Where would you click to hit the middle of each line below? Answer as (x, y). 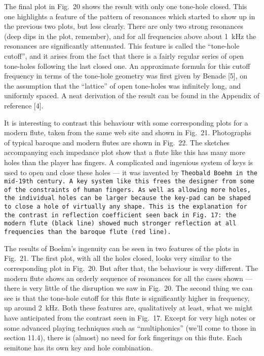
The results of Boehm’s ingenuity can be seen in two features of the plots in (122, 248)
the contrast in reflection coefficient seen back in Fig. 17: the (120, 215)
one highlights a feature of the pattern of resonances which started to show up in (130, 16)
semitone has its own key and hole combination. (79, 347)
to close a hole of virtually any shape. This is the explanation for (126, 207)
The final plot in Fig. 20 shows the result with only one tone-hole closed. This (126, 6)
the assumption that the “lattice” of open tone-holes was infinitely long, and (122, 85)
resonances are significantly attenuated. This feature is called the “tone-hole (122, 46)
